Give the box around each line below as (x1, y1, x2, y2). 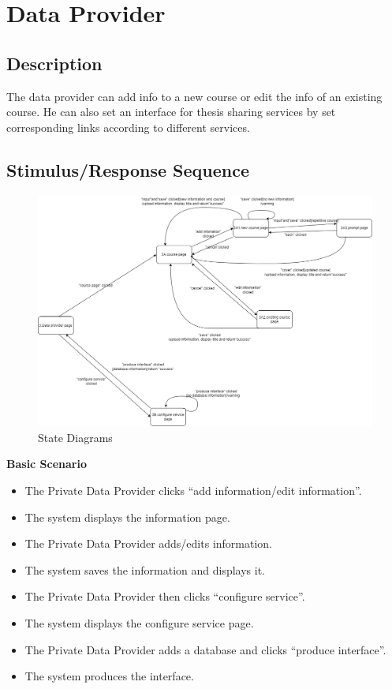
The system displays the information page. (24, 508, 230, 525)
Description (6, 51, 103, 75)
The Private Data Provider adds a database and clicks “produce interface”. (24, 641, 386, 657)
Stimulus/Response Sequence (6, 157, 249, 182)
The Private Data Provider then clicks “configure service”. (24, 588, 305, 605)
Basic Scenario (6, 455, 88, 472)
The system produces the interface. (24, 668, 194, 684)
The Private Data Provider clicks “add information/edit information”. (24, 482, 362, 499)
